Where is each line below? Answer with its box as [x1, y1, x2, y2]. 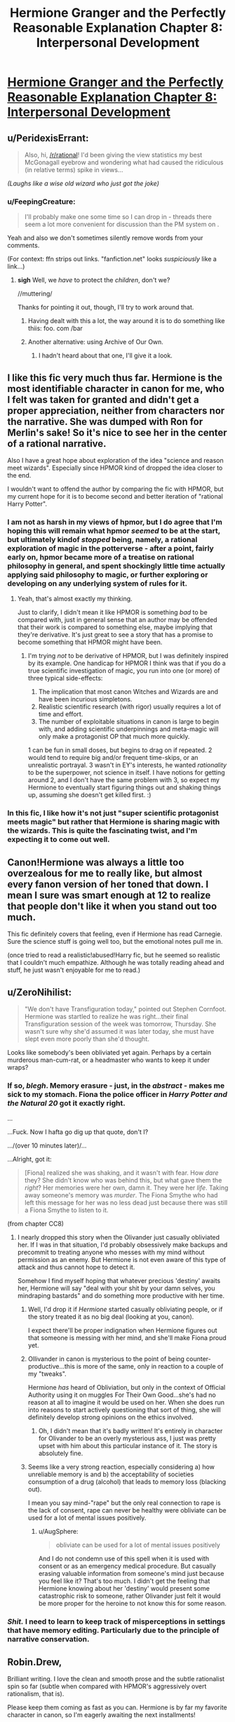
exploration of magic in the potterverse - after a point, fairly [7, 544, 214, 553]
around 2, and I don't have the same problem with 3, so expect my [27, 776, 220, 784]
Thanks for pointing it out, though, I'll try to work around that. [17, 303, 194, 312]
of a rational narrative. [7, 438, 107, 449]
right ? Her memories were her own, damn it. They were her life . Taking [24, 1183, 229, 1192]
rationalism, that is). [7, 1689, 65, 1697]
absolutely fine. [38, 1449, 83, 1458]
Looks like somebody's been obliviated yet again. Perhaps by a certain [7, 1048, 212, 1056]
